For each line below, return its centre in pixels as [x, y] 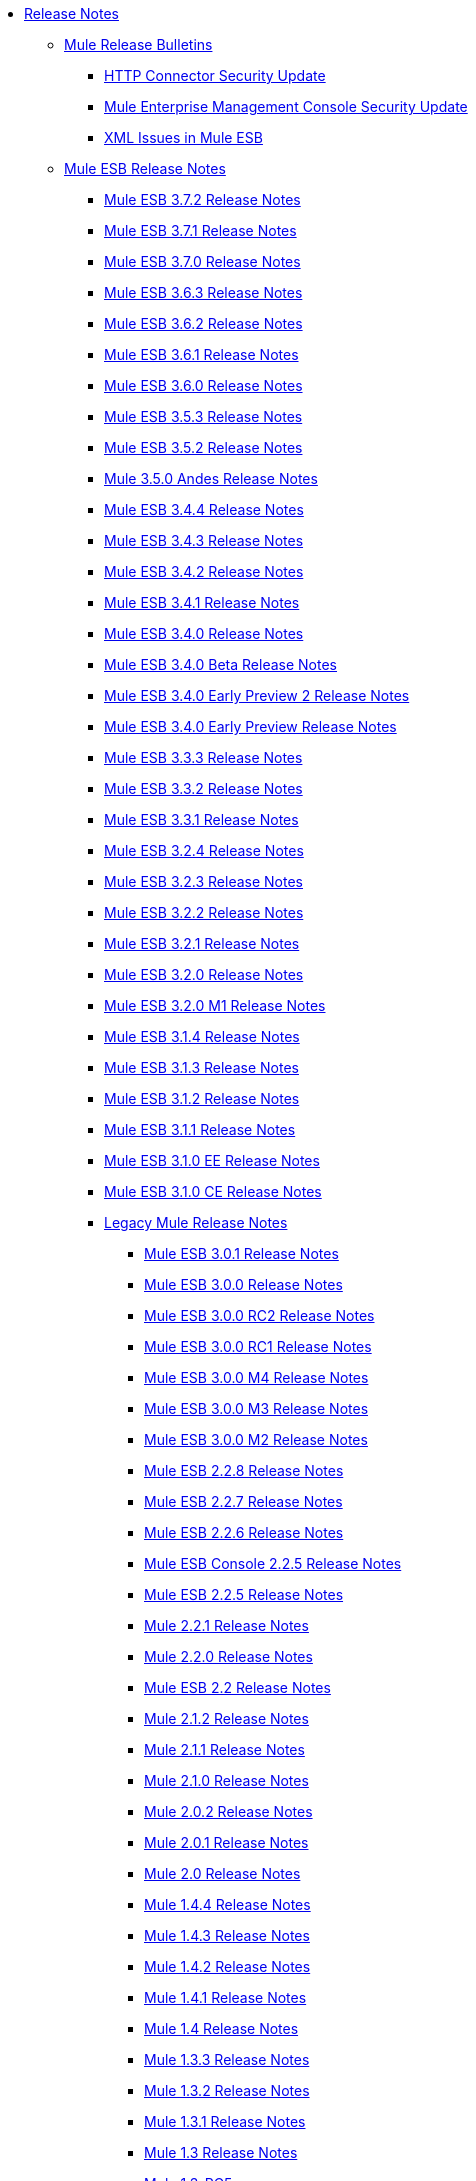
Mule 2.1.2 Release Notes [226, 1718]
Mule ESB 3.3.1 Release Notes [201, 819]
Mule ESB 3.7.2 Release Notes [202, 199]
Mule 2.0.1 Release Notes [226, 1842]
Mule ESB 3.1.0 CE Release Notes [213, 1191]
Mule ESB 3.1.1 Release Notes [200, 1129]
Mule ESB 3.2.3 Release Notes [204, 881]
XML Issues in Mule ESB [183, 137]
